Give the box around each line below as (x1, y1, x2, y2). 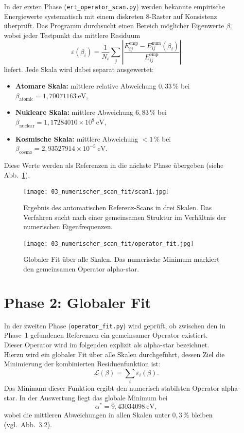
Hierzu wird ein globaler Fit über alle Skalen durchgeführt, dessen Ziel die (4, 349, 225, 359)
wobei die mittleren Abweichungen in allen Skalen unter (4, 410, 170, 420)
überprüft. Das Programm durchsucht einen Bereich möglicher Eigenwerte (4, 20, 224, 31)
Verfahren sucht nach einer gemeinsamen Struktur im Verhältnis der (23, 212, 227, 222)
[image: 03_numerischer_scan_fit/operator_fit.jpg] (23, 240, 194, 247)
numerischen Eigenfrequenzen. (23, 221, 113, 232)
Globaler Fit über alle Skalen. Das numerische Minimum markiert (23, 254, 220, 264)
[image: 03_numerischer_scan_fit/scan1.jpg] (23, 188, 170, 196)
